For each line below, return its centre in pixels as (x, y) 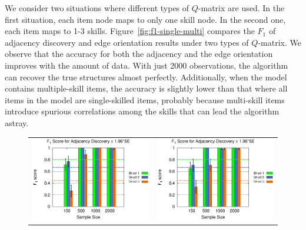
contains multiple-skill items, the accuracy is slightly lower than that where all (146, 88)
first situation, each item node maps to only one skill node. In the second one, (145, 19)
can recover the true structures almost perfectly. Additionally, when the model (146, 77)
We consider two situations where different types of (97, 8)
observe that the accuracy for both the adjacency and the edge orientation (139, 54)
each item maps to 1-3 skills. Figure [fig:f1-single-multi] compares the (130, 31)
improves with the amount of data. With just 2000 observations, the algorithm (147, 65)
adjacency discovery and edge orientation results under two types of (127, 42)
